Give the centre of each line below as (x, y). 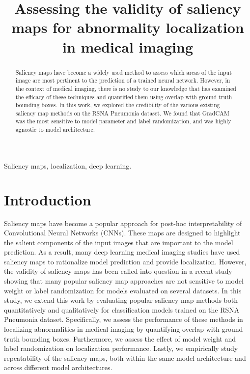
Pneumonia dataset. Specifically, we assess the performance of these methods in (124, 319)
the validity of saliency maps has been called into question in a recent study (118, 271)
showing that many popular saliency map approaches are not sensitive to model (124, 281)
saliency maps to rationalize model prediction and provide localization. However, (125, 261)
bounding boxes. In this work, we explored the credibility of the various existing (118, 105)
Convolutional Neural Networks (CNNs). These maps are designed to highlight (122, 233)
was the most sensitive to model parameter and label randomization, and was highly (123, 121)
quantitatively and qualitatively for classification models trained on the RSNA (122, 309)
